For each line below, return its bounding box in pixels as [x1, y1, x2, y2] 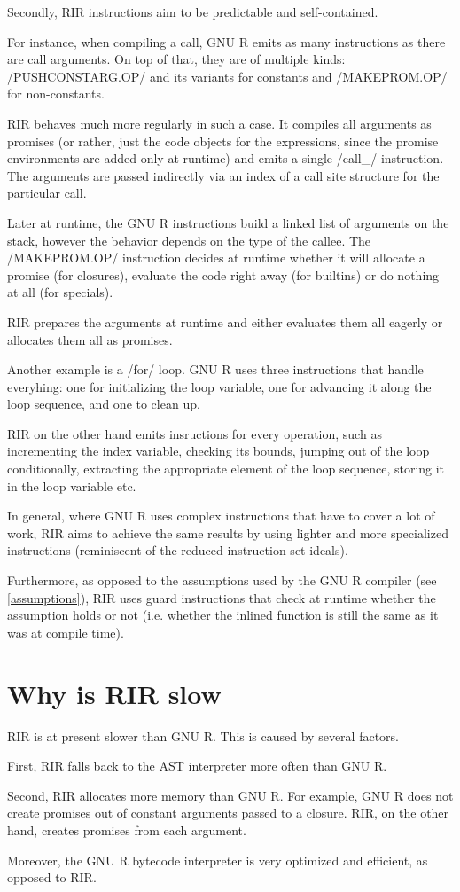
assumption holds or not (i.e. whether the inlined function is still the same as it [7, 606, 439, 624]
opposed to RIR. [7, 868, 97, 887]
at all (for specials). [7, 283, 113, 301]
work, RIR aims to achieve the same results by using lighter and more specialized [7, 523, 448, 542]
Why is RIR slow [7, 675, 222, 711]
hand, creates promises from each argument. [7, 820, 246, 839]
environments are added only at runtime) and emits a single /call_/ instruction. [7, 149, 444, 168]
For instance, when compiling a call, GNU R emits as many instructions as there [7, 32, 446, 51]
